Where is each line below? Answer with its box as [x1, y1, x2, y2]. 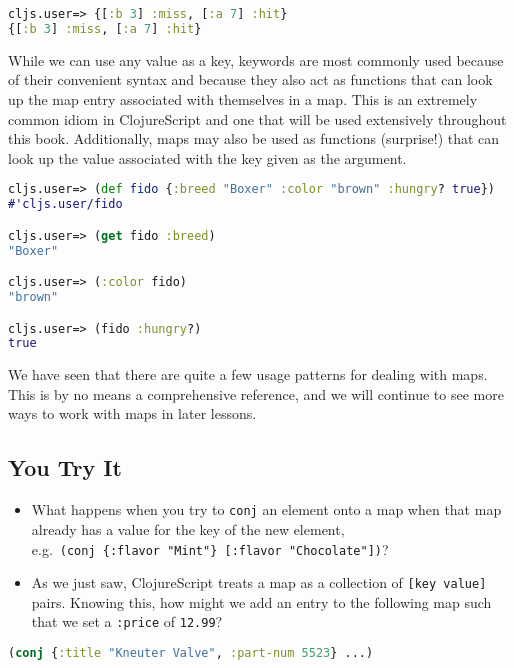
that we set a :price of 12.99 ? [31, 611, 223, 632]
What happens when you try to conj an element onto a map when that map [31, 499, 502, 520]
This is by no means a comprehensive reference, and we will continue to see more [8, 383, 504, 404]
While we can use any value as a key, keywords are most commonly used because [8, 49, 504, 70]
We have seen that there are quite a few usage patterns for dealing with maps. [8, 364, 488, 385]
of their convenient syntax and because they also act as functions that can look [8, 69, 493, 90]
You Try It [8, 452, 122, 483]
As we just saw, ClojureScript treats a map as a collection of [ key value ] [31, 572, 487, 593]
